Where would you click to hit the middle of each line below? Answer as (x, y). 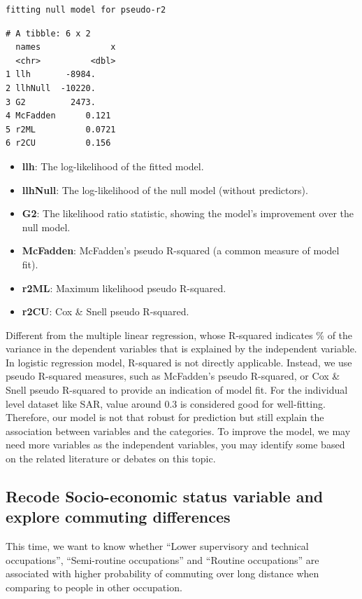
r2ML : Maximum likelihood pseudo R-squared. (124, 288)
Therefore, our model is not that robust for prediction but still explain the (165, 417)
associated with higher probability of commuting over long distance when (162, 573)
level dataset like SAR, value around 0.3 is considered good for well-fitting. (166, 403)
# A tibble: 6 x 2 (48, 33)
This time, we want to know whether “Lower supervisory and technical (157, 546)
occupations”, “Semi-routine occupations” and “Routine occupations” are (162, 559)
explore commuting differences (118, 517)
